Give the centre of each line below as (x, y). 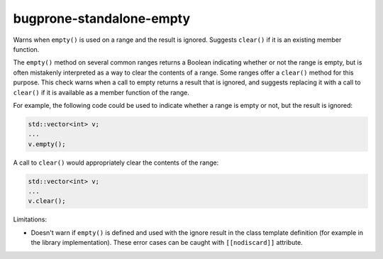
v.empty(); (47, 144)
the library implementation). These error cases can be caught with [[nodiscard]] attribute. (167, 243)
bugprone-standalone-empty (102, 18)
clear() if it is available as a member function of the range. (101, 92)
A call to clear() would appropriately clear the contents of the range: (116, 162)
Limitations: (30, 219)
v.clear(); (47, 201)
